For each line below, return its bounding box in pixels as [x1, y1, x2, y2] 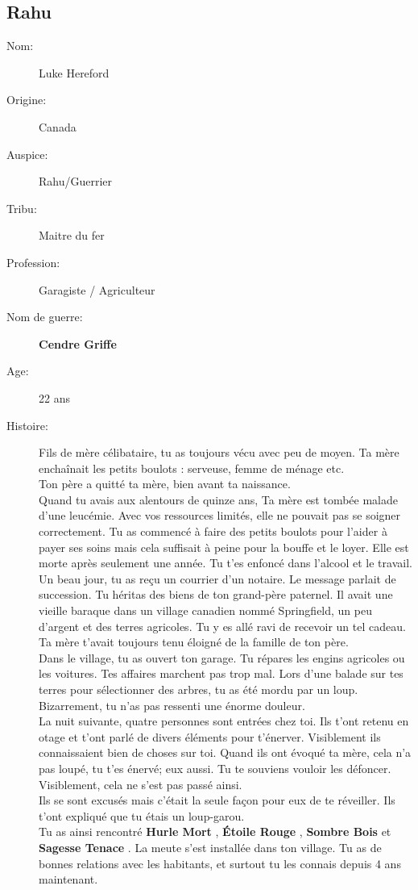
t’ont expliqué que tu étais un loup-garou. [39, 807, 245, 824]
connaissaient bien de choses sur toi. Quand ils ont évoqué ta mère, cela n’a [39, 744, 412, 761]
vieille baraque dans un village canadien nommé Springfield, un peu [39, 602, 372, 619]
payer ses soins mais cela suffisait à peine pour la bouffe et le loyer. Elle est [39, 538, 409, 555]
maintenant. [39, 871, 98, 888]
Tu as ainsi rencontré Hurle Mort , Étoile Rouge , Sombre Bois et [39, 823, 391, 840]
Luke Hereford [39, 64, 110, 81]
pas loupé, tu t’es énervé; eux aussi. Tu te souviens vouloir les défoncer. [39, 759, 391, 776]
